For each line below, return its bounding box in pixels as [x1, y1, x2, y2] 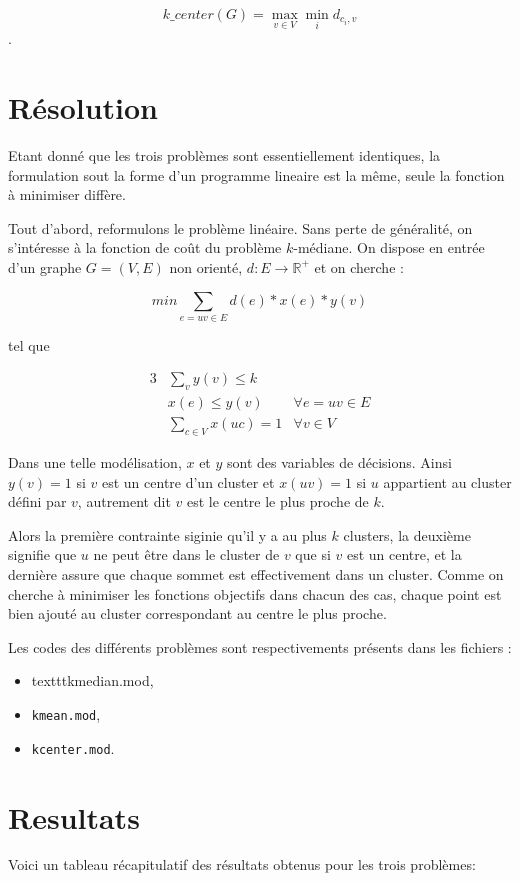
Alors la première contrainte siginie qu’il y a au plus [8, 524, 327, 545]
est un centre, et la [346, 544, 462, 565]
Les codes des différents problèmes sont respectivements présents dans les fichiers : [8, 636, 512, 657]
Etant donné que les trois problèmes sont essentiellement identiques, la [8, 144, 441, 165]
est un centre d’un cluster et [101, 471, 275, 492]
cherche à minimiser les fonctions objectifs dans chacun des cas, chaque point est [8, 583, 502, 604]
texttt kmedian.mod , [31, 670, 154, 691]
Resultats [8, 796, 140, 837]
